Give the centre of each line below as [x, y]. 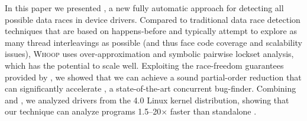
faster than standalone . [213, 111]
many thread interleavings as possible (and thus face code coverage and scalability [154, 42]
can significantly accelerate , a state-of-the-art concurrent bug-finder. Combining [151, 88]
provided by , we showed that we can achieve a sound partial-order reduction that [153, 77]
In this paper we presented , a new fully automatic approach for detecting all [144, 8]
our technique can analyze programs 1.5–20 [83, 111]
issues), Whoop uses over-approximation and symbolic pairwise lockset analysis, [149, 54]
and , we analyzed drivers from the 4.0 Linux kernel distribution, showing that [147, 100]
